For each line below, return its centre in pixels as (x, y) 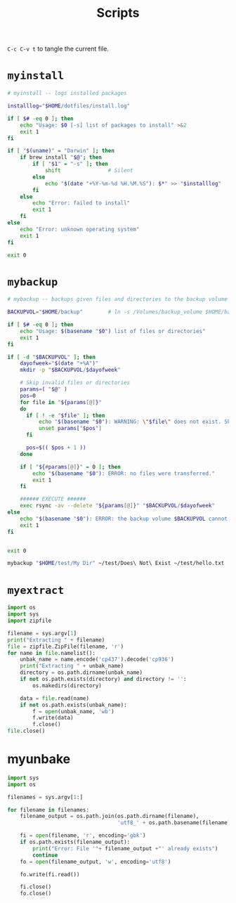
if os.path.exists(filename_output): (75, 842)
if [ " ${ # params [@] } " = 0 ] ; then (70, 467)
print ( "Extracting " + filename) (56, 640)
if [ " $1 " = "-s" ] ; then (71, 164)
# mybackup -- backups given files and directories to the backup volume (118, 299)
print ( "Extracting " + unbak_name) (72, 666)
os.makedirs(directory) (67, 686)
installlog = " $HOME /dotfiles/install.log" (69, 106)
